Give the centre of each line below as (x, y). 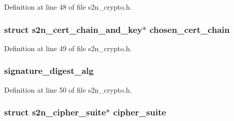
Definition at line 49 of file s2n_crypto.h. (68, 48)
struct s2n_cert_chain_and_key (73, 29)
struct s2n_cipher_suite (55, 112)
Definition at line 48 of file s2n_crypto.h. (68, 7)
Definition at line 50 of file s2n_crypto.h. (68, 89)
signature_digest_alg (49, 71)
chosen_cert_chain (190, 29)
